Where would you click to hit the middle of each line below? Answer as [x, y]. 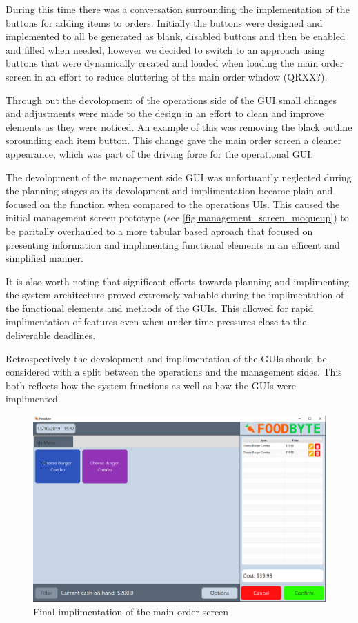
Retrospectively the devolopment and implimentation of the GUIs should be [166, 358]
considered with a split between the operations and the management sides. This [174, 372]
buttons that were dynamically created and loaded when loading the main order [175, 63]
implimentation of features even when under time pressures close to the [156, 321]
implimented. [33, 399]
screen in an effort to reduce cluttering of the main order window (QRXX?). [167, 76]
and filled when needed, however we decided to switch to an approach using [165, 49]
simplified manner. [44, 258]
